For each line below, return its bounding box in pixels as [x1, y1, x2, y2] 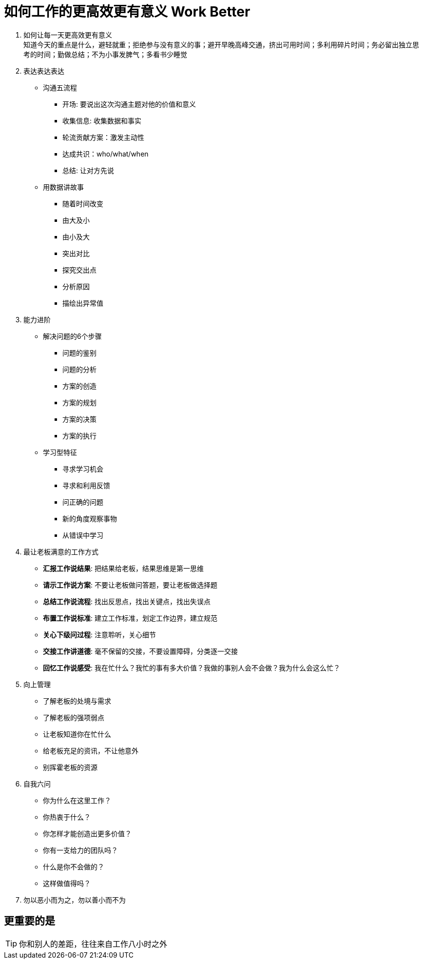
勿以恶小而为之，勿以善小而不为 [23, 895, 126, 904]
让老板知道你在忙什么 [43, 729, 111, 738]
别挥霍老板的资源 [43, 763, 97, 771]
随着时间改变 [62, 199, 103, 208]
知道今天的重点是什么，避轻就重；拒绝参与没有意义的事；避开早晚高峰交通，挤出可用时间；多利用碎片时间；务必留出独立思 [23, 40, 419, 49]
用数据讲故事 [43, 182, 84, 191]
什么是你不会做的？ [43, 862, 104, 871]
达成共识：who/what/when [62, 149, 149, 158]
